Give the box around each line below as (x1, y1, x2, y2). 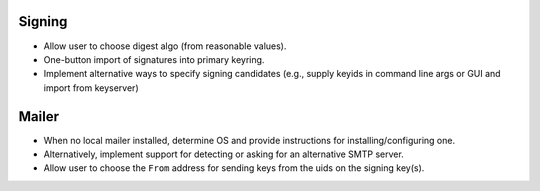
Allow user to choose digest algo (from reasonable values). (43, 40, 287, 52)
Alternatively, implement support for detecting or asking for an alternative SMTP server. (43, 148, 404, 160)
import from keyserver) (43, 81, 139, 94)
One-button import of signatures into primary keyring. (43, 53, 265, 65)
